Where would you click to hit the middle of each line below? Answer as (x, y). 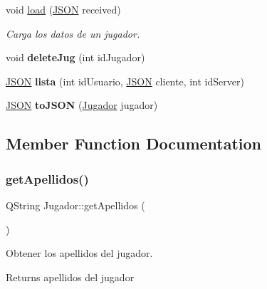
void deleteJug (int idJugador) (75, 57)
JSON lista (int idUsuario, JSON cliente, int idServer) (125, 81)
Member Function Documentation (134, 143)
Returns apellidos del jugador (70, 277)
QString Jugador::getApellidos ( (75, 205)
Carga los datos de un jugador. (73, 33)
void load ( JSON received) (63, 9)
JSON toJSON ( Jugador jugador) (82, 105)
